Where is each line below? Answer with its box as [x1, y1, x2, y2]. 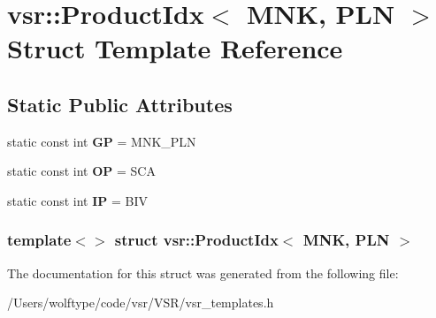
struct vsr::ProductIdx [114, 229, 279, 251]
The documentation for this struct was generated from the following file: [7, 263, 399, 282]
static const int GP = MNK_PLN [7, 132, 196, 150]
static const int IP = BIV [7, 191, 148, 209]
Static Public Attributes [7, 90, 233, 117]
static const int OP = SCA [7, 162, 156, 180]
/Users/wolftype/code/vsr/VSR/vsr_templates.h [7, 293, 274, 312]
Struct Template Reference [7, 30, 343, 66]
